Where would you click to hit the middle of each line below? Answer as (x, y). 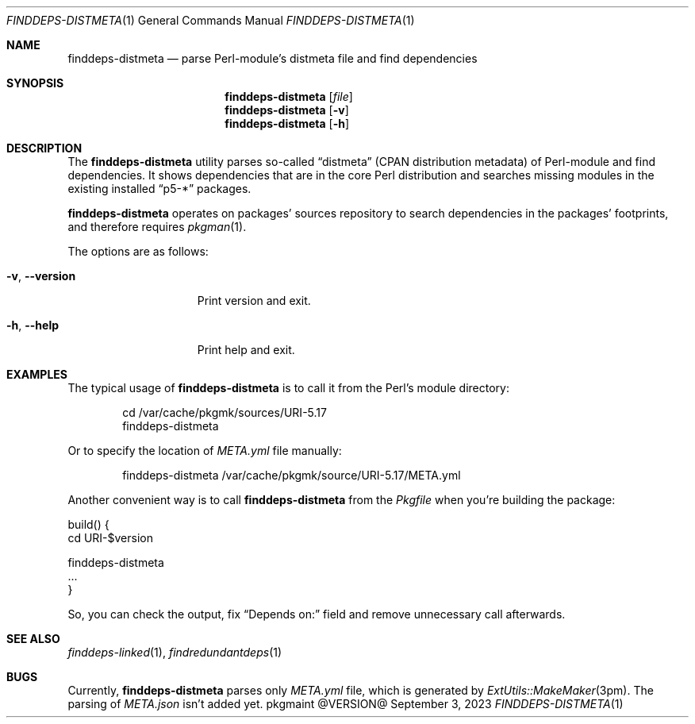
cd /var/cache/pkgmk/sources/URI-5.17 (225, 412)
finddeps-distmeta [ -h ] (287, 123)
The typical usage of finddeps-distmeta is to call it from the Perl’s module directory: (289, 388)
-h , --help (33, 325)
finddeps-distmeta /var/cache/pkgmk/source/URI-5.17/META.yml (292, 475)
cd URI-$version (110, 538)
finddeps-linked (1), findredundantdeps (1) (175, 652)
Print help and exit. (246, 350)
